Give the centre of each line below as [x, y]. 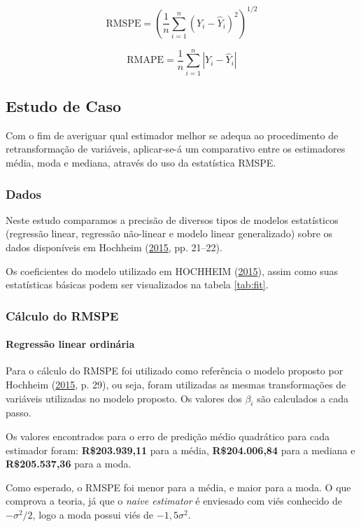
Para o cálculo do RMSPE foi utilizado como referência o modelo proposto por [175, 371]
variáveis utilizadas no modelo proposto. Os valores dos [124, 398]
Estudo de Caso [64, 106]
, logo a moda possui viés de [93, 514]
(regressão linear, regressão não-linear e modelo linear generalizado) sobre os [169, 233]
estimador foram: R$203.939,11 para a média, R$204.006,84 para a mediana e [180, 450]
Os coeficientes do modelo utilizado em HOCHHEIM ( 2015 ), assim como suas [172, 270]
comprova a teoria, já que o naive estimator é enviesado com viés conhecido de [174, 501]
